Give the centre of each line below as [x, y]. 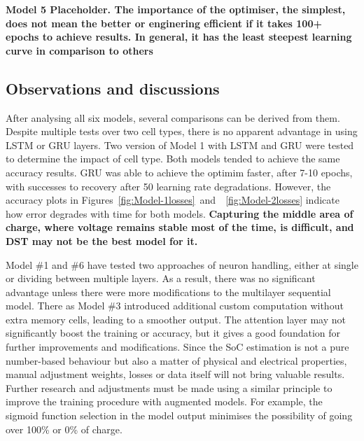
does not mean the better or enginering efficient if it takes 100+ [164, 23]
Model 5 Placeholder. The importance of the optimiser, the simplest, [176, 9]
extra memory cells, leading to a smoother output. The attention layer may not [176, 319]
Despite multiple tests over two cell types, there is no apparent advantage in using [182, 131]
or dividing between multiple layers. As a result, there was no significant [161, 278]
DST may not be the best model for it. [102, 240]
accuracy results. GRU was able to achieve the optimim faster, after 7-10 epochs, [179, 172]
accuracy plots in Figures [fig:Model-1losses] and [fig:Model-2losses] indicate [173, 200]
